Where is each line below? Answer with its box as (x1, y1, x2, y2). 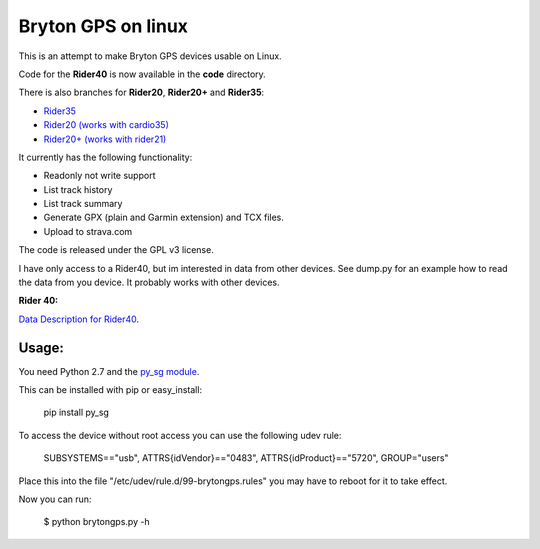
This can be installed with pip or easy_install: (18, 384, 203, 396)
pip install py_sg (43, 406, 110, 419)
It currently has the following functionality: (18, 151, 193, 163)
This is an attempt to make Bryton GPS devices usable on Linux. (18, 50, 282, 62)
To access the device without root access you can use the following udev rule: (18, 429, 342, 441)
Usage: (18, 339, 65, 356)
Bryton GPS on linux (18, 15, 189, 37)
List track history (43, 183, 113, 195)
